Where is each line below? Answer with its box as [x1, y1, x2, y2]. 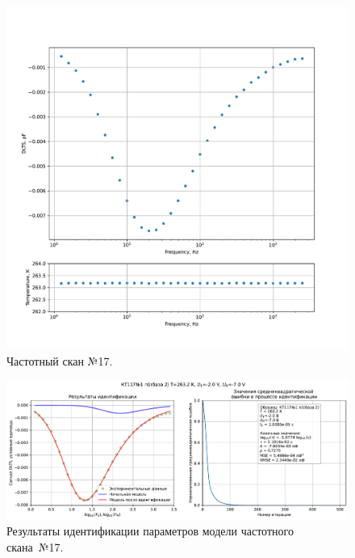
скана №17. [6, 538, 64, 555]
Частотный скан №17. [6, 352, 113, 369]
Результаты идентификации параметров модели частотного [6, 522, 294, 539]
